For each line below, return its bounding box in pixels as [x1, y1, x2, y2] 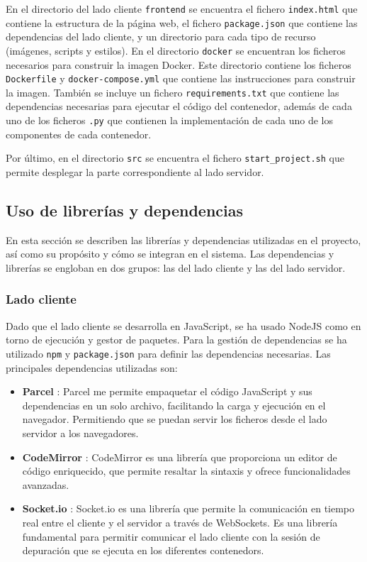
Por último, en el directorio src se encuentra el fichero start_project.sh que [6, 150, 344, 165]
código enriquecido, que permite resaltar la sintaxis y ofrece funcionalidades [22, 463, 351, 478]
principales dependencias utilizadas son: [6, 360, 178, 375]
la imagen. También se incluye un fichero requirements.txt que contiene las [6, 84, 339, 99]
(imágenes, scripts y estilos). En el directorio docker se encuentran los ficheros [6, 43, 346, 57]
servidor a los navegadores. [22, 425, 139, 440]
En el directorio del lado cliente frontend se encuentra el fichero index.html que [6, 1, 358, 16]
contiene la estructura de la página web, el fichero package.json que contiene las [6, 15, 358, 30]
